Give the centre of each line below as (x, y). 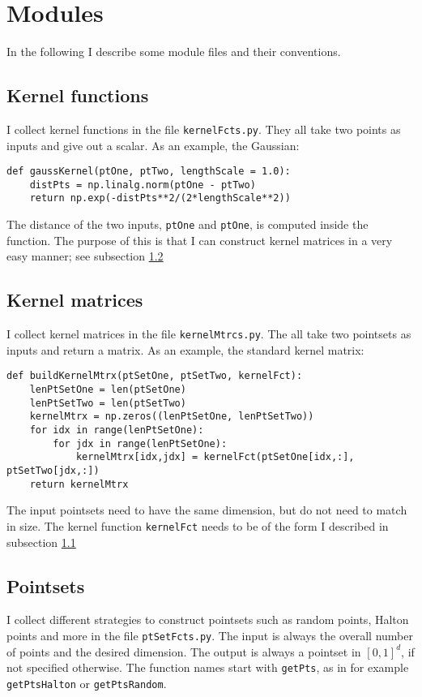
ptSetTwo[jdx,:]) (53, 471)
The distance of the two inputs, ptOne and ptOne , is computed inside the (188, 224)
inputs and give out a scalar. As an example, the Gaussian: (153, 145)
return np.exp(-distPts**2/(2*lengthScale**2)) (160, 198)
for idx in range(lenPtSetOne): (117, 430)
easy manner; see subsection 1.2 (85, 256)
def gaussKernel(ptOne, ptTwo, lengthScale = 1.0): (149, 172)
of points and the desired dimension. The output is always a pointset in (184, 651)
